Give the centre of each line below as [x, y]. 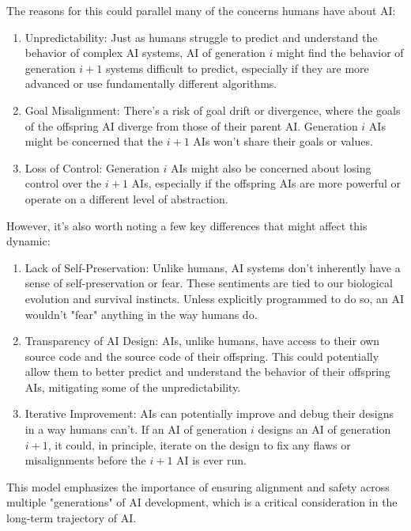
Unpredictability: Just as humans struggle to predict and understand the [201, 37]
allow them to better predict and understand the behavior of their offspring [207, 372]
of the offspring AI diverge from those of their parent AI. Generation [191, 125]
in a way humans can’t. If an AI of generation [136, 429]
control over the [63, 183]
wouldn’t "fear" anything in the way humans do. [141, 314]
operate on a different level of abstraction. [126, 198]
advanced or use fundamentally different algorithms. [151, 83]
